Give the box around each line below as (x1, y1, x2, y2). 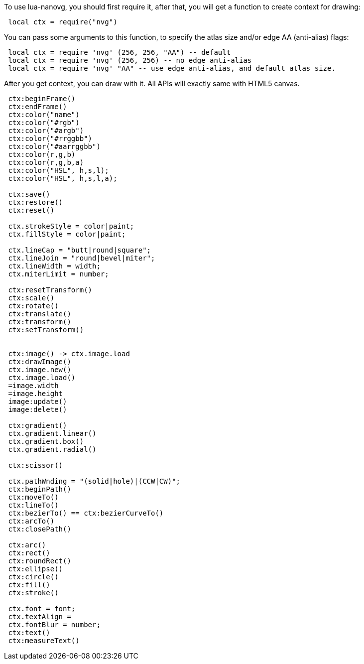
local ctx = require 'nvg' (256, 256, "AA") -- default (8, 48, 231, 56)
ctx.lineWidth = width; (8, 262, 101, 270)
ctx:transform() (8, 318, 71, 326)
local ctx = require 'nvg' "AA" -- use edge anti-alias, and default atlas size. (8, 64, 336, 72)
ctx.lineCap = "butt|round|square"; (8, 246, 151, 254)
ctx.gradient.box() (8, 437, 84, 445)
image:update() (8, 398, 67, 405)
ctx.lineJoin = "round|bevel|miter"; (8, 254, 155, 262)
